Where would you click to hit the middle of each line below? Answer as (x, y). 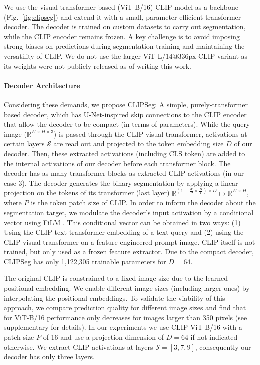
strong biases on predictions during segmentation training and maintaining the (124, 46)
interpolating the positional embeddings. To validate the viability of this (115, 298)
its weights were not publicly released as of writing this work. (98, 65)
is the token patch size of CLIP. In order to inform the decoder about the (143, 203)
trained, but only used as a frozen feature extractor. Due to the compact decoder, (129, 252)
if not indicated (214, 337)
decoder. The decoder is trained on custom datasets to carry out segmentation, (125, 26)
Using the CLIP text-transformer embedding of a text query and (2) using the (124, 232)
